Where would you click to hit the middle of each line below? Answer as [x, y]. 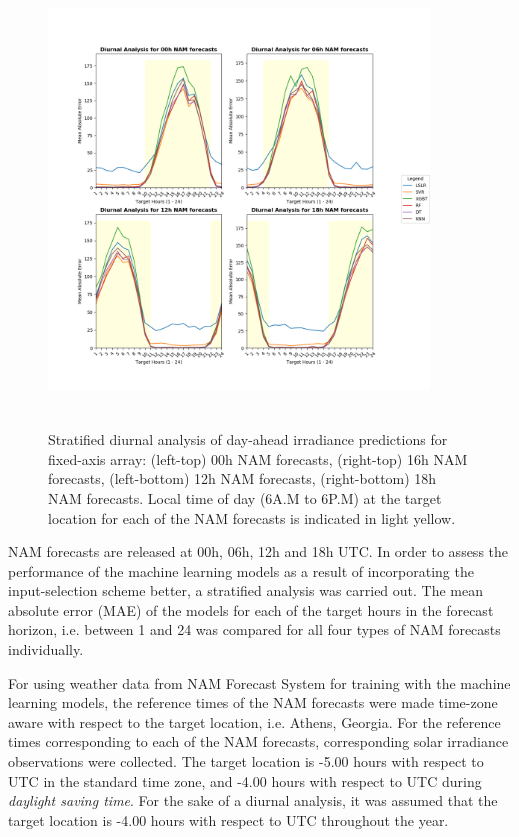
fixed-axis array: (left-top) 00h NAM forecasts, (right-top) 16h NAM [258, 458]
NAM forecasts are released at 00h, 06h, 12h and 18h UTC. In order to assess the [258, 551]
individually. [46, 649]
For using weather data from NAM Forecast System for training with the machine [259, 682]
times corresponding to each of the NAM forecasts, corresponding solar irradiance [258, 741]
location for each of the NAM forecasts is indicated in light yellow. [252, 517]
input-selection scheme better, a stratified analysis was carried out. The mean [246, 590]
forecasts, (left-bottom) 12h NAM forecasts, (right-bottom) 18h [242, 478]
